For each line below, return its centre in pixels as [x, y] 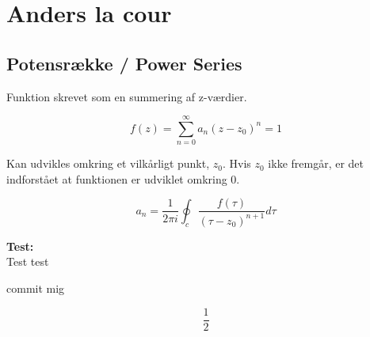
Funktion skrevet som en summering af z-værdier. [127, 96]
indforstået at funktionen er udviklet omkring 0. [123, 178]
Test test [28, 261]
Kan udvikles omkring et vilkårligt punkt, [108, 163]
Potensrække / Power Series [124, 63]
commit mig [36, 288]
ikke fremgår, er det [316, 163]
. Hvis [236, 163]
